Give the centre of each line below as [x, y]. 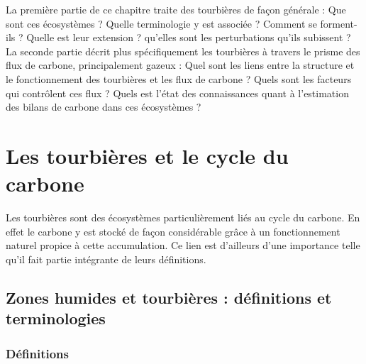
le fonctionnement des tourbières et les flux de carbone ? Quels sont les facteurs [179, 78]
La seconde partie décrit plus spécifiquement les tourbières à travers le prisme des [183, 51]
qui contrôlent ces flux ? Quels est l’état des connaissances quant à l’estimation [177, 93]
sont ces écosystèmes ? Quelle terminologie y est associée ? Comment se [161, 23]
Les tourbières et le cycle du [147, 155]
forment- [339, 23]
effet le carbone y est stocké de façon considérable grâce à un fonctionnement [173, 231]
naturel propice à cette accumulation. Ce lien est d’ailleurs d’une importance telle [183, 245]
